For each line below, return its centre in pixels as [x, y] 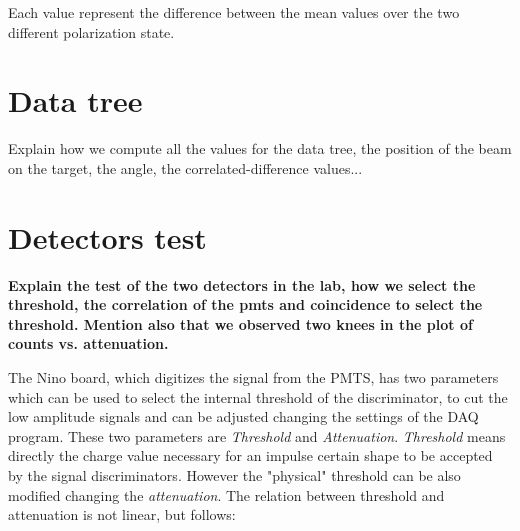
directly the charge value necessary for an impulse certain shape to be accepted [250, 455]
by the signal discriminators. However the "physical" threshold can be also [234, 474]
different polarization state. [91, 31]
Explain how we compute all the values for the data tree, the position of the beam [260, 148]
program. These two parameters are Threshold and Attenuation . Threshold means [257, 435]
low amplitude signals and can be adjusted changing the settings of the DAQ [243, 416]
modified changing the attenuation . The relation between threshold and [226, 494]
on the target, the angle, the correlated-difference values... [185, 167]
